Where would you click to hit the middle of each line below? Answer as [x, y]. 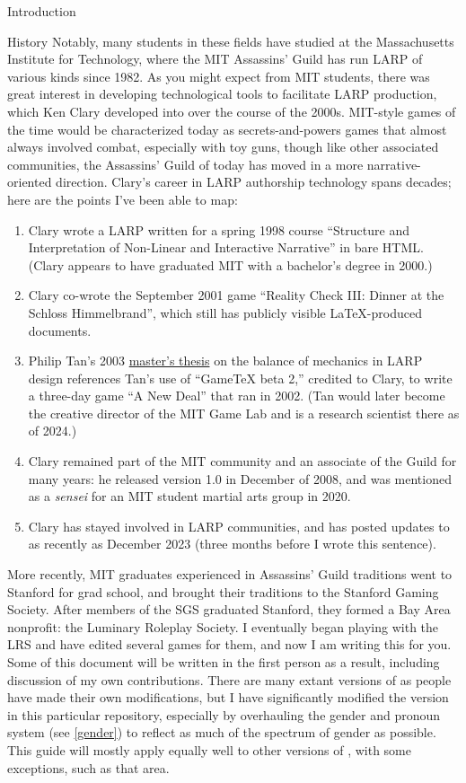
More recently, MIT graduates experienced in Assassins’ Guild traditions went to [230, 574]
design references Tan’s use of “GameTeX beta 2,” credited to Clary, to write [240, 378]
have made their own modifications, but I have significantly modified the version [228, 697]
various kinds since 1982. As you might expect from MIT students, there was [219, 76]
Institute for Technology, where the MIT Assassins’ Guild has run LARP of [215, 59]
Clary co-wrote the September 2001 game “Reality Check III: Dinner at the [236, 295]
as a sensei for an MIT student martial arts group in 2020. [189, 496]
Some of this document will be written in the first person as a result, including [224, 662]
